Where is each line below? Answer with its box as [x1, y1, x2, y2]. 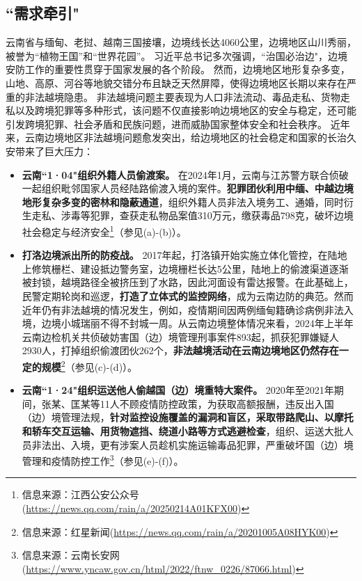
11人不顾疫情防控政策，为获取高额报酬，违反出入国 [100, 396, 334, 411]
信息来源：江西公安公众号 [22, 487, 139, 502]
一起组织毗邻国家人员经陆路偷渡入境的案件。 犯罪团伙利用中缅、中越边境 [22, 181, 354, 196]
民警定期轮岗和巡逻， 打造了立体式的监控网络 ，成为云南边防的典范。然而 [22, 288, 354, 303]
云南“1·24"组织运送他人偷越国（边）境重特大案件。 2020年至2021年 [22, 383, 334, 397]
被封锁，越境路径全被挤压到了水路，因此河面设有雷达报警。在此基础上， [22, 275, 354, 289]
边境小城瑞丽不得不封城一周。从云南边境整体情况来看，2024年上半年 [41, 316, 354, 331]
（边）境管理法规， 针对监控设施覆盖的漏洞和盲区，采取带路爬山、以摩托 [22, 410, 354, 424]
